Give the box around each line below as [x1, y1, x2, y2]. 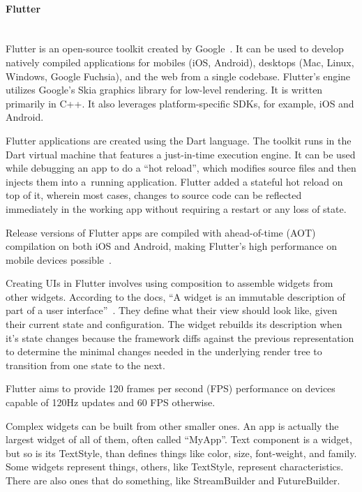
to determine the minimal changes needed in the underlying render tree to [6, 344, 322, 359]
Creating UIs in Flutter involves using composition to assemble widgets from [6, 276, 333, 290]
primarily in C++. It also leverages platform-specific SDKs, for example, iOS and [6, 96, 354, 110]
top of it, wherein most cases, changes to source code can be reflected [6, 188, 302, 202]
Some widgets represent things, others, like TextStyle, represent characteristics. [6, 459, 344, 474]
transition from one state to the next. [6, 357, 165, 372]
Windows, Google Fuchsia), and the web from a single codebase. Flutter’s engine [6, 68, 351, 83]
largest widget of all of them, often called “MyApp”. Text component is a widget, [6, 432, 352, 447]
